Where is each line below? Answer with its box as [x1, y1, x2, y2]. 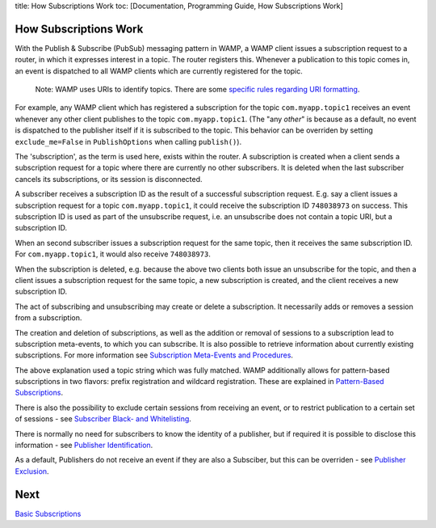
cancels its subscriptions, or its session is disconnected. [15, 174, 203, 184]
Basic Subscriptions [15, 509, 82, 518]
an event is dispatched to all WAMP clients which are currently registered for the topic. [15, 65, 303, 76]
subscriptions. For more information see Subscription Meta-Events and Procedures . [15, 350, 294, 360]
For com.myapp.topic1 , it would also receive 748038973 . [15, 249, 212, 259]
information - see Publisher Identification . [15, 441, 153, 450]
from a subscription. [15, 313, 82, 323]
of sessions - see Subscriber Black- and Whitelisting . [15, 414, 191, 424]
